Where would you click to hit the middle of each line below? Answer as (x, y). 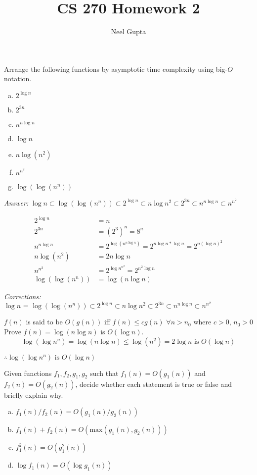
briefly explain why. (34, 395)
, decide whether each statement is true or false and (153, 384)
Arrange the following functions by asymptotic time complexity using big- (116, 69)
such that (104, 373)
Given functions (28, 373)
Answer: (16, 202)
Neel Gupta (128, 31)
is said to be (44, 322)
